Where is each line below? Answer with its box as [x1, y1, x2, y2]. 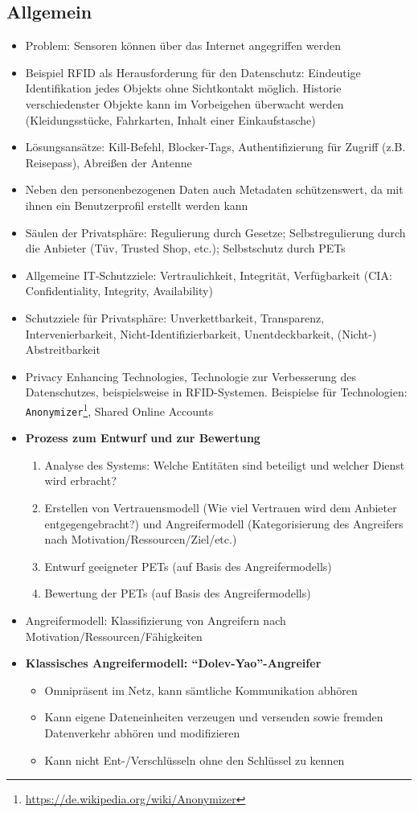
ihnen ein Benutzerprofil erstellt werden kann [25, 196, 248, 213]
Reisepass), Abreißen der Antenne [25, 154, 192, 170]
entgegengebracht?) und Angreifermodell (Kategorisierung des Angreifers [44, 515, 404, 532]
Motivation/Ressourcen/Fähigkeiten [25, 627, 203, 644]
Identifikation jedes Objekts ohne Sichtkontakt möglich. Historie [25, 80, 342, 96]
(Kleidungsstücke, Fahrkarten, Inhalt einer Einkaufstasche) [25, 111, 316, 128]
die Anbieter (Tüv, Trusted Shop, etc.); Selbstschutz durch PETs [25, 240, 346, 257]
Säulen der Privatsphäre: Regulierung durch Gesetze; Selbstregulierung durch [25, 224, 406, 240]
